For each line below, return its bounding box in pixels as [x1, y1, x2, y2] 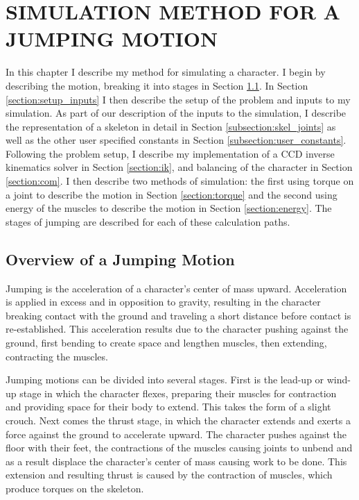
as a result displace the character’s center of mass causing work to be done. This [6, 453, 347, 468]
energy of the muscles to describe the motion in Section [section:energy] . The [6, 201, 332, 215]
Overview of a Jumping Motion [6, 248, 235, 269]
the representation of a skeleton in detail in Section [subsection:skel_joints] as [6, 119, 336, 133]
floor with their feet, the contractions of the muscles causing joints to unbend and [6, 440, 353, 455]
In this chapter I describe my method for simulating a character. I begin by [6, 65, 326, 79]
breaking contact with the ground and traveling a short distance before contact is [6, 308, 351, 322]
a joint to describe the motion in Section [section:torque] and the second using [6, 187, 338, 201]
